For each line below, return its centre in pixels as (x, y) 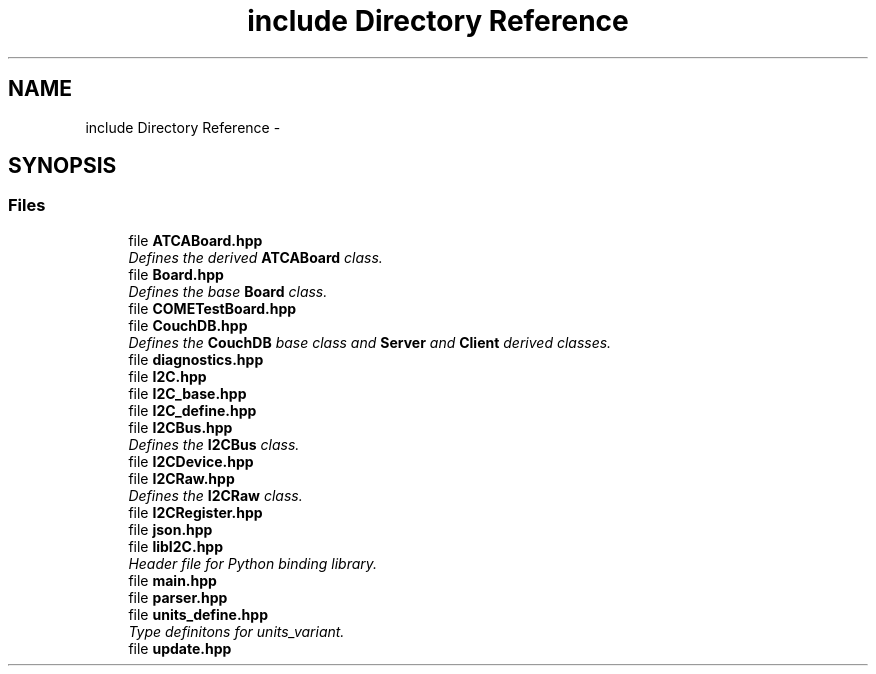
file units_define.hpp (198, 614)
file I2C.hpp (167, 376)
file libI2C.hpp (176, 546)
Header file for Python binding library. (253, 563)
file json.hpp (170, 529)
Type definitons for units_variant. (236, 631)
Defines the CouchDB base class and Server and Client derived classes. (370, 342)
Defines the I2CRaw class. (215, 495)
